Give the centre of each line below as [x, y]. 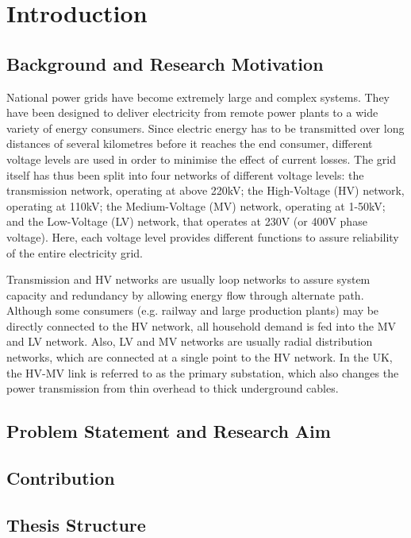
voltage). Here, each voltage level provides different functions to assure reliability [203, 236]
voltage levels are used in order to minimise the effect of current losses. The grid [202, 159]
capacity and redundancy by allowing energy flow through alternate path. [185, 294]
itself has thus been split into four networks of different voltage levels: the [185, 174]
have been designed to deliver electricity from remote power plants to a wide [192, 112]
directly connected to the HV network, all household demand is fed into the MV [202, 325]
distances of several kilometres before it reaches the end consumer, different [190, 143]
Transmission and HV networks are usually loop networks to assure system [188, 279]
